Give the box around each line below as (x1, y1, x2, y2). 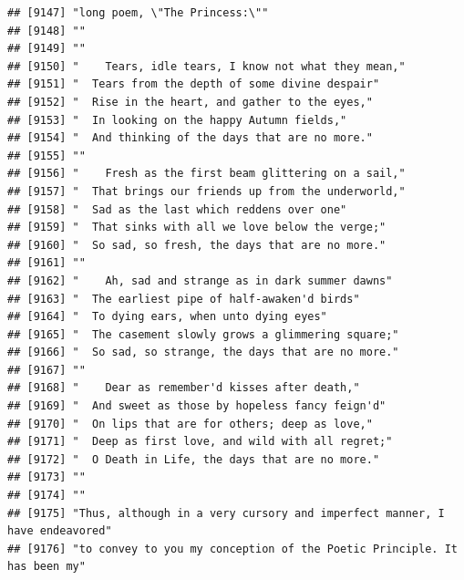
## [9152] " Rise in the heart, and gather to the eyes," (7, 95, 373, 109)
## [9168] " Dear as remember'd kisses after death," (7, 381, 360, 395)
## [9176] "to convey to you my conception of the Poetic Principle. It (7, 542, 458, 555)
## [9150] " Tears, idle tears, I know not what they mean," (7, 59, 406, 73)
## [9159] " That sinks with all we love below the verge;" (7, 221, 387, 234)
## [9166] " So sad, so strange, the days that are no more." (7, 346, 399, 359)
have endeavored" (7, 524, 112, 538)
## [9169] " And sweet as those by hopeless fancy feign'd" (7, 399, 387, 413)
